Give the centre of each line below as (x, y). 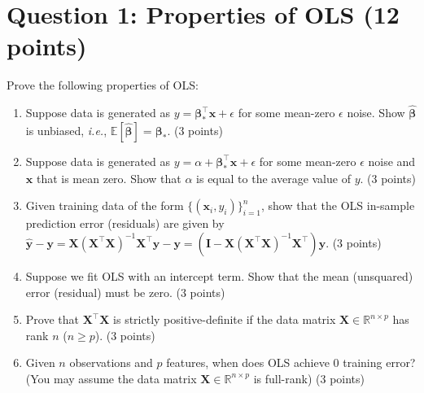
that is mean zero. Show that (109, 178)
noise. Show (376, 113)
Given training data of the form (105, 205)
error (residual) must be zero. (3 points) (125, 292)
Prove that (52, 319)
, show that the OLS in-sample (338, 205)
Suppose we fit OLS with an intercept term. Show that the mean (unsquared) (219, 275)
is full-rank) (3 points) (309, 378)
